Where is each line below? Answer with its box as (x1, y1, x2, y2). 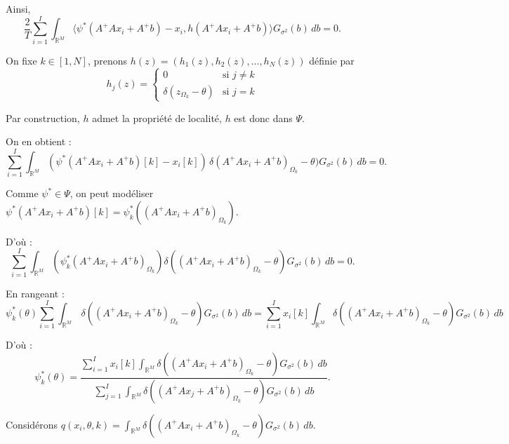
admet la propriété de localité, (92, 110, 222, 125)
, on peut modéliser (70, 186, 154, 201)
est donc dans (234, 110, 293, 125)
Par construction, (6, 110, 80, 125)
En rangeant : (6, 285, 65, 300)
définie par (309, 53, 355, 67)
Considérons (6, 417, 58, 431)
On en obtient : (6, 134, 72, 149)
